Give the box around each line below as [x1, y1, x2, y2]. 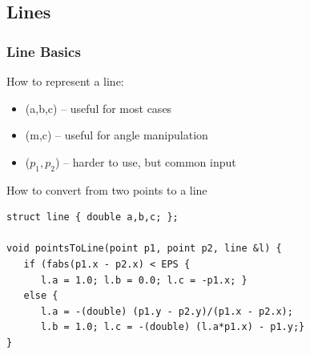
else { [23, 290, 58, 302]
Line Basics [6, 41, 81, 61]
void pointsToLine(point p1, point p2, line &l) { [6, 243, 282, 255]
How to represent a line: [6, 73, 124, 89]
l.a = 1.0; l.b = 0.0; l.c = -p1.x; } [40, 274, 248, 286]
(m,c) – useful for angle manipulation [25, 127, 208, 143]
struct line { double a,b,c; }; [6, 211, 179, 223]
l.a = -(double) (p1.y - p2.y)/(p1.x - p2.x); [40, 305, 293, 317]
